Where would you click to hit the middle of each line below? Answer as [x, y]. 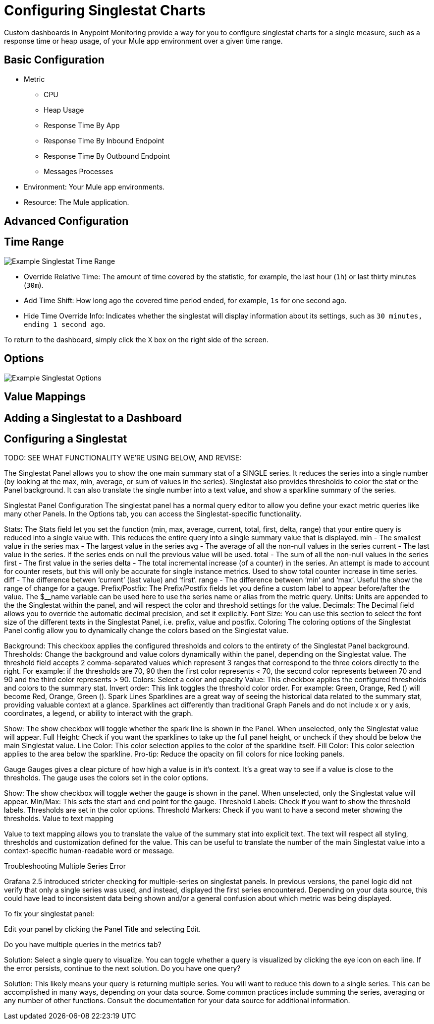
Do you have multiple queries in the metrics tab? [83, 945]
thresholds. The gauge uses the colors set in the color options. [106, 778]
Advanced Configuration [66, 221]
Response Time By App [82, 125]
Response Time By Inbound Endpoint [104, 140]
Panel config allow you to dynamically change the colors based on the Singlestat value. [146, 631]
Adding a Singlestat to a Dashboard [93, 418]
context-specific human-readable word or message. [89, 851]
